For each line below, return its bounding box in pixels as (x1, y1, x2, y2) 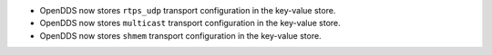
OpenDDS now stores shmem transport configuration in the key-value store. (39, 30, 323, 41)
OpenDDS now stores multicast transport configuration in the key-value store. (39, 18, 341, 29)
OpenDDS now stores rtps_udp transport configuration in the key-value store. (39, 5, 336, 15)
